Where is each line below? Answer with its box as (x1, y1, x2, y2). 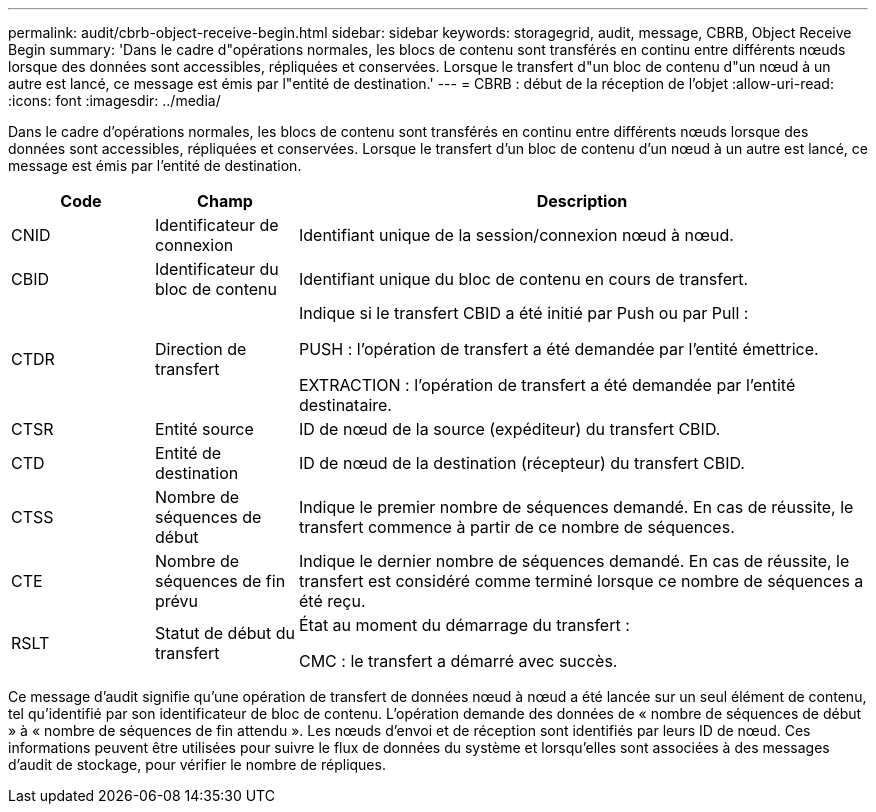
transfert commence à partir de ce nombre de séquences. (298, 517, 735, 537)
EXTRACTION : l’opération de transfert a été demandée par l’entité (298, 375, 796, 395)
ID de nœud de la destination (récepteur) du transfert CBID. (298, 453, 745, 473)
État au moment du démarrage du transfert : (298, 615, 630, 635)
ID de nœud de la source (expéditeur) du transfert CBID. (298, 419, 721, 439)
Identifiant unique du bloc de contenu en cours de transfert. (298, 269, 749, 289)
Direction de (154, 339, 247, 359)
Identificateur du (154, 259, 279, 279)
